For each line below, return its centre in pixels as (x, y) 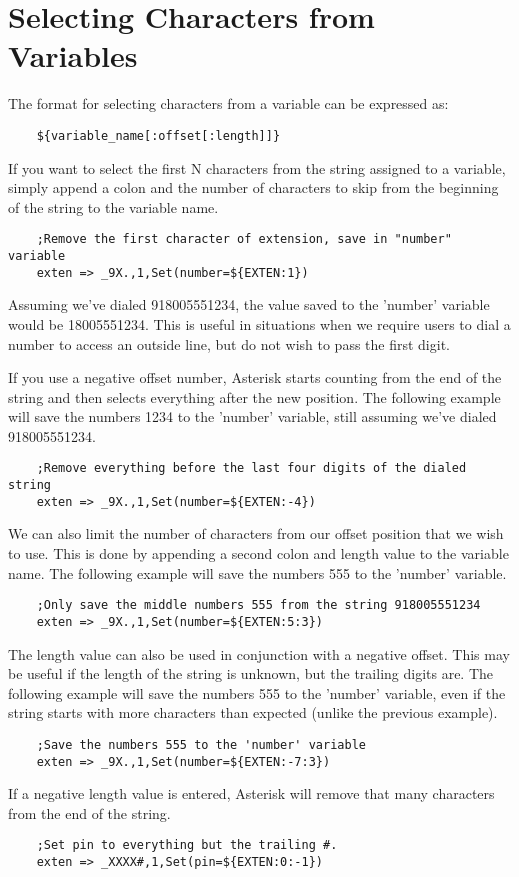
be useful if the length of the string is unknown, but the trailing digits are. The (251, 673)
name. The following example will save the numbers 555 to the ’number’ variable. (257, 572)
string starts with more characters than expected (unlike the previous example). (253, 712)
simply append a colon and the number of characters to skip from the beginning (253, 187)
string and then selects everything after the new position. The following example (254, 396)
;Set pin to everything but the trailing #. (187, 845)
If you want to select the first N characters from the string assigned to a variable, (257, 167)
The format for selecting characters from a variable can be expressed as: (228, 103)
